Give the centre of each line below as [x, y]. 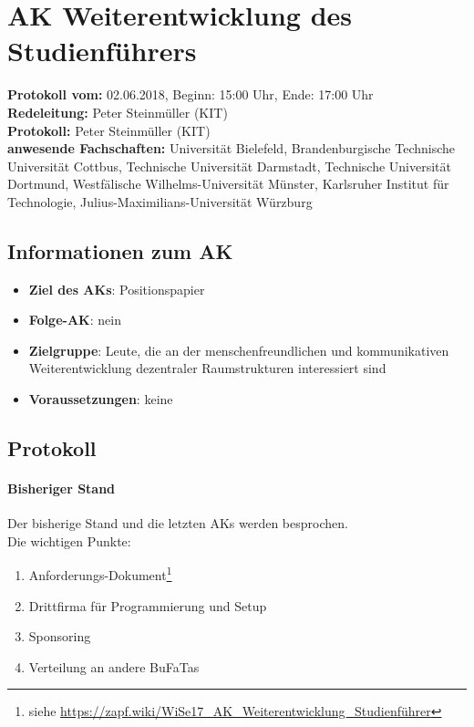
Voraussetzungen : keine [101, 399]
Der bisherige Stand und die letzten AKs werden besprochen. [178, 523]
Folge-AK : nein [75, 320]
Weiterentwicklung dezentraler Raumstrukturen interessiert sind [207, 368]
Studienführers [102, 51]
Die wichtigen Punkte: [69, 540]
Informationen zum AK [120, 250]
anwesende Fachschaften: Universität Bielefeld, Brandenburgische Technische [232, 148]
